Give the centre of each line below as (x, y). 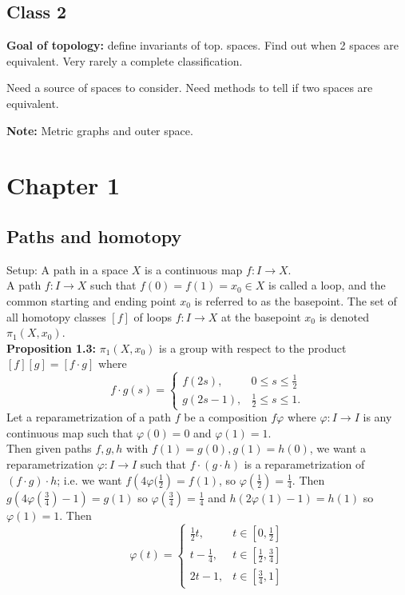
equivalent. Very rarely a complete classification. (125, 60)
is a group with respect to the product (253, 347)
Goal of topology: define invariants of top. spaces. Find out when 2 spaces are (202, 45)
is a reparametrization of (304, 463)
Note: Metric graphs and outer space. (100, 130)
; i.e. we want (89, 479)
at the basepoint (261, 316)
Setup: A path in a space (67, 269)
